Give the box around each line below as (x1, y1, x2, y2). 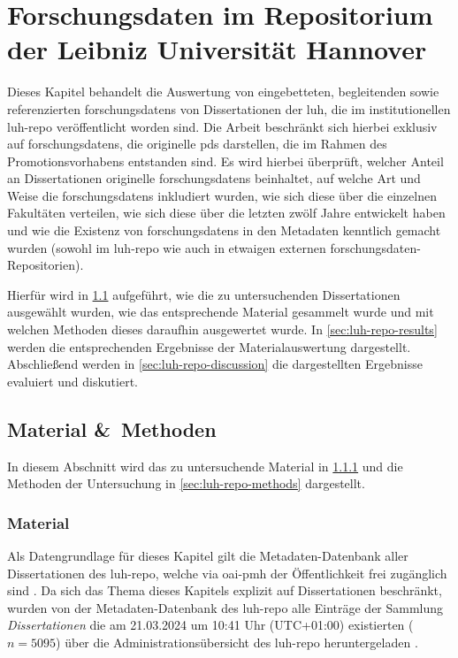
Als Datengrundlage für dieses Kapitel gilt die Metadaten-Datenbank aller (7, 547, 408, 565)
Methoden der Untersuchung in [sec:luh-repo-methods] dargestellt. (7, 474, 365, 493)
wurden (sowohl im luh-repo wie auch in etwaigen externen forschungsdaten (7, 238, 417, 256)
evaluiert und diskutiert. (7, 371, 138, 390)
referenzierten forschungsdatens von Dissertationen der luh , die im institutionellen (7, 99, 451, 118)
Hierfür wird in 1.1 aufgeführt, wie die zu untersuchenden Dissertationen (7, 285, 401, 303)
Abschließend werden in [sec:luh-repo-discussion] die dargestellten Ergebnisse (7, 355, 423, 373)
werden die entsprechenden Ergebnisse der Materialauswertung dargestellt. (7, 337, 411, 356)
